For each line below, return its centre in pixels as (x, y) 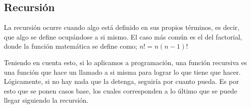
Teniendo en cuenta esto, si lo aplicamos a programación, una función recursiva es (125, 62)
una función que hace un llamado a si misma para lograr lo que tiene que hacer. (122, 72)
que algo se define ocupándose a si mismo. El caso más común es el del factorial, (123, 36)
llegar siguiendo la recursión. (46, 100)
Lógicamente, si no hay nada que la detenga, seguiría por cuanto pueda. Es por (121, 81)
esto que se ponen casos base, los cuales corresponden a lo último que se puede (121, 90)
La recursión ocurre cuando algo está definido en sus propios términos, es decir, (122, 27)
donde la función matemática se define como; (71, 46)
